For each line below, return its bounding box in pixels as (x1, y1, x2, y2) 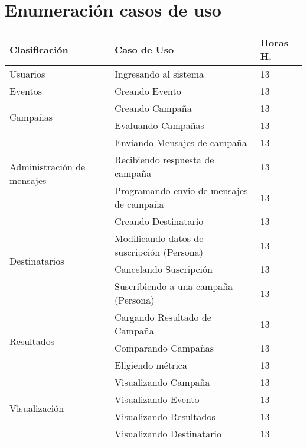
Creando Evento (115, 84, 181, 98)
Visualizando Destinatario (115, 427, 221, 441)
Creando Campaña (115, 101, 192, 115)
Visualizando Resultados (115, 410, 215, 424)
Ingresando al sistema (115, 67, 204, 81)
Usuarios (9, 67, 45, 81)
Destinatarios (9, 253, 64, 267)
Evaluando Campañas (115, 118, 204, 133)
